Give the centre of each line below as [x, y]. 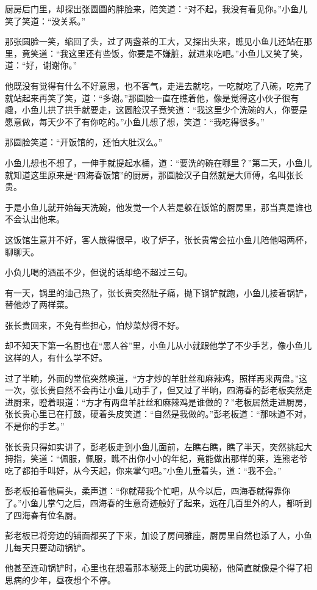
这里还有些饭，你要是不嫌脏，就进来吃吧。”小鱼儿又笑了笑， [188, 53]
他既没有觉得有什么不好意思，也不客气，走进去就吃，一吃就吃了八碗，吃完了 [158, 85]
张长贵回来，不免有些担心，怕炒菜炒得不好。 [94, 325]
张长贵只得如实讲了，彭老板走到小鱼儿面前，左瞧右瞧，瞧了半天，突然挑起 [154, 446]
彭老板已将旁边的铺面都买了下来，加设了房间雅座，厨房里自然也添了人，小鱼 [158, 535]
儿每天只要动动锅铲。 [48, 547]
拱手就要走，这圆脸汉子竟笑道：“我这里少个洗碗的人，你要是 [186, 110]
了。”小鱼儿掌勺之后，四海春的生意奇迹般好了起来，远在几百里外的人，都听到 [158, 503]
